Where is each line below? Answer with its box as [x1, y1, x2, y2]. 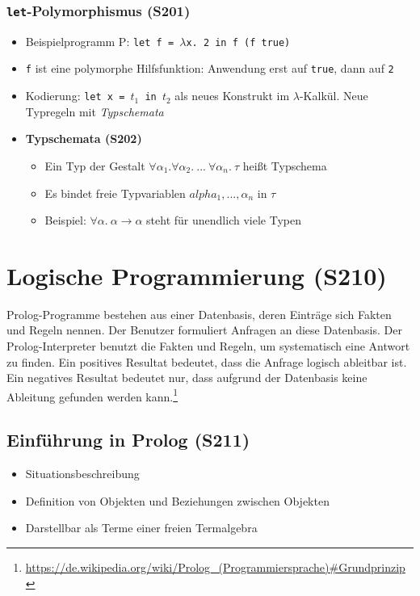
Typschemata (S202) [25, 130, 142, 147]
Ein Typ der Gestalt [44, 157, 145, 174]
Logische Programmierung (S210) [6, 258, 387, 292]
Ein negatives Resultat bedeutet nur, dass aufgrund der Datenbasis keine [6, 369, 367, 386]
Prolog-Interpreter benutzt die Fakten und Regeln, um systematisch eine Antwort [6, 338, 410, 355]
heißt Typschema [242, 157, 327, 174]
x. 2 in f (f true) [186, 36, 291, 48]
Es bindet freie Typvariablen [44, 184, 186, 201]
